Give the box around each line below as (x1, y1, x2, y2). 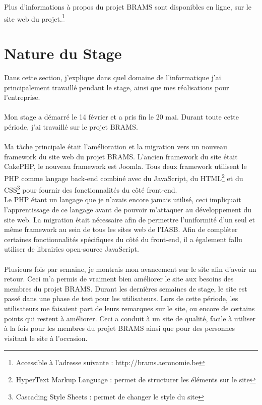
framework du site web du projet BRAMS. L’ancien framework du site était (4, 151, 238, 161)
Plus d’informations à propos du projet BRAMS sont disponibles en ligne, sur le (4, 2, 251, 12)
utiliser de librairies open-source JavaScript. (4, 244, 139, 254)
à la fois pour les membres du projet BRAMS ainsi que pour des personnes (4, 323, 235, 333)
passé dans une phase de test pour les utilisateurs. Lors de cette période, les (4, 293, 238, 304)
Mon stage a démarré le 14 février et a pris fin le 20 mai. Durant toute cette (4, 111, 239, 122)
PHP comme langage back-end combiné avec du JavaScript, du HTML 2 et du (4, 171, 243, 183)
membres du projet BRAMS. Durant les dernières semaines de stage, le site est (4, 283, 247, 294)
